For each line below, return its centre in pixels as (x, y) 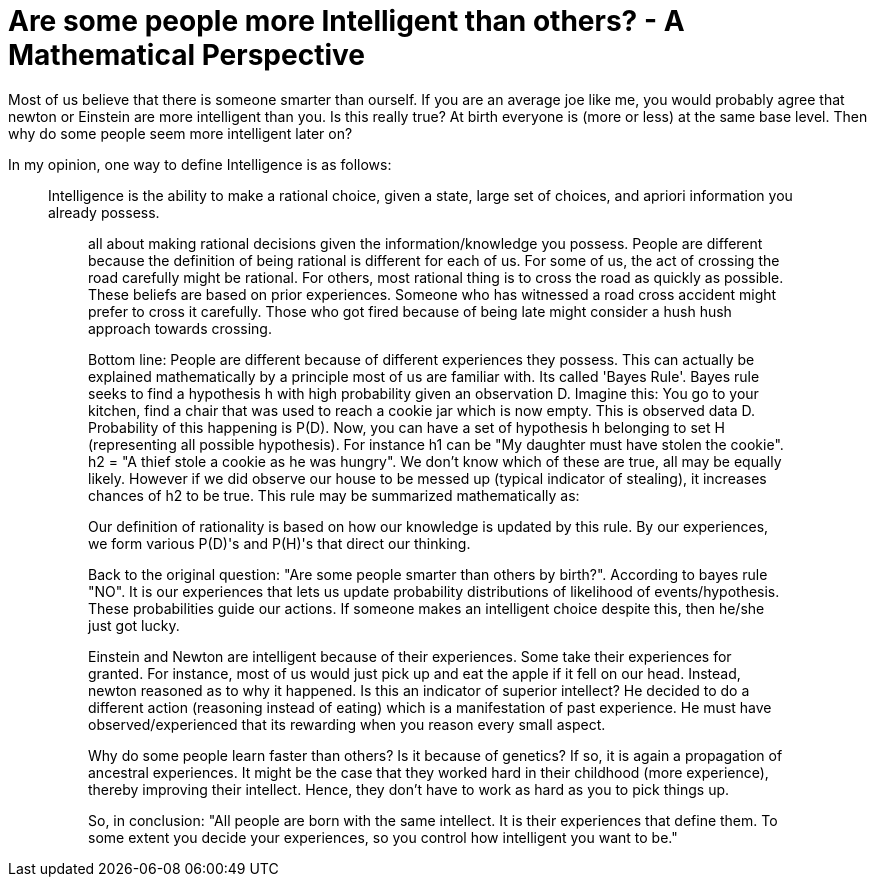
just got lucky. (134, 625)
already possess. (104, 212)
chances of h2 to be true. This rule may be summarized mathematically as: (334, 495)
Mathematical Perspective (186, 55)
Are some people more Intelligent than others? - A (346, 21)
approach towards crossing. (180, 328)
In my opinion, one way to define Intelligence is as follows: (200, 164)
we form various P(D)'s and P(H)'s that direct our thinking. (279, 543)
